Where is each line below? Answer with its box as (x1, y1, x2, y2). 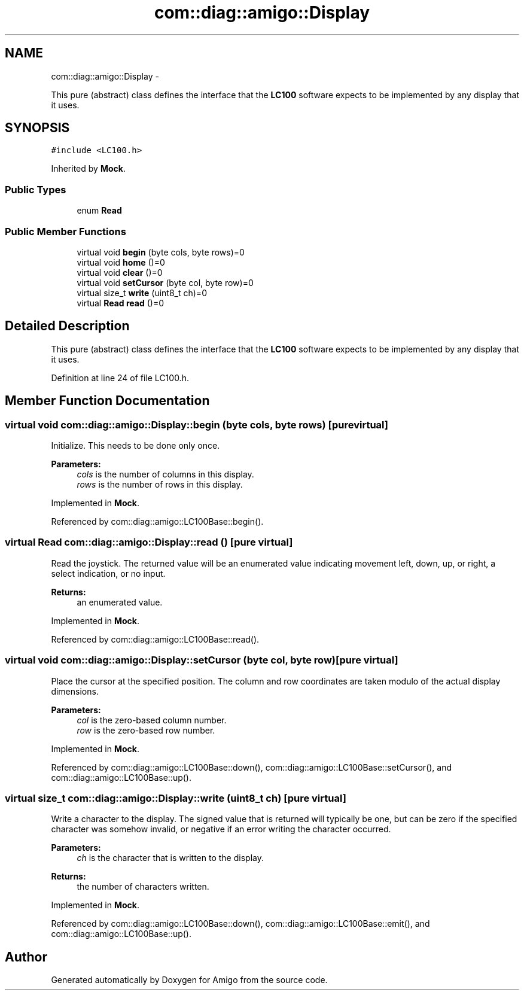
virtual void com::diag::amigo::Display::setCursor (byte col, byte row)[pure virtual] (5, 654, 398, 667)
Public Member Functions (5, 225, 126, 238)
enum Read (77, 205, 122, 216)
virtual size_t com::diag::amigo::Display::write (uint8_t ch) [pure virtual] (5, 792, 346, 804)
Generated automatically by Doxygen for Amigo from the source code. (51, 975, 328, 985)
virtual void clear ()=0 (77, 267, 163, 278)
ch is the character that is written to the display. (77, 853, 264, 863)
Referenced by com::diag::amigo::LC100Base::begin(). (51, 516, 264, 527)
